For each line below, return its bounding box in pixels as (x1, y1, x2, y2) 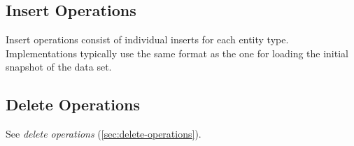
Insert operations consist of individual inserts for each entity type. (6, 32, 289, 47)
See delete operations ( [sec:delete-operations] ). (6, 126, 201, 141)
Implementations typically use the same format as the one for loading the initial (6, 45, 348, 60)
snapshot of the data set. (6, 59, 112, 74)
